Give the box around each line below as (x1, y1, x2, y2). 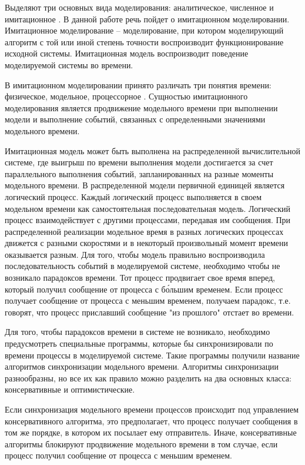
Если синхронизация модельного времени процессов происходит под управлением (5, 403, 299, 415)
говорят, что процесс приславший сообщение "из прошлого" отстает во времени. (5, 305, 294, 318)
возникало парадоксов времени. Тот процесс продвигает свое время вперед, (5, 271, 275, 284)
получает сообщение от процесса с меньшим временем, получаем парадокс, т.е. (5, 294, 291, 307)
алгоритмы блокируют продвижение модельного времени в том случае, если (5, 437, 278, 450)
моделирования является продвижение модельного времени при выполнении (5, 101, 278, 114)
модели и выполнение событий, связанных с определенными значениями (5, 113, 266, 125)
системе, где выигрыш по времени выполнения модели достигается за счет (5, 156, 273, 168)
